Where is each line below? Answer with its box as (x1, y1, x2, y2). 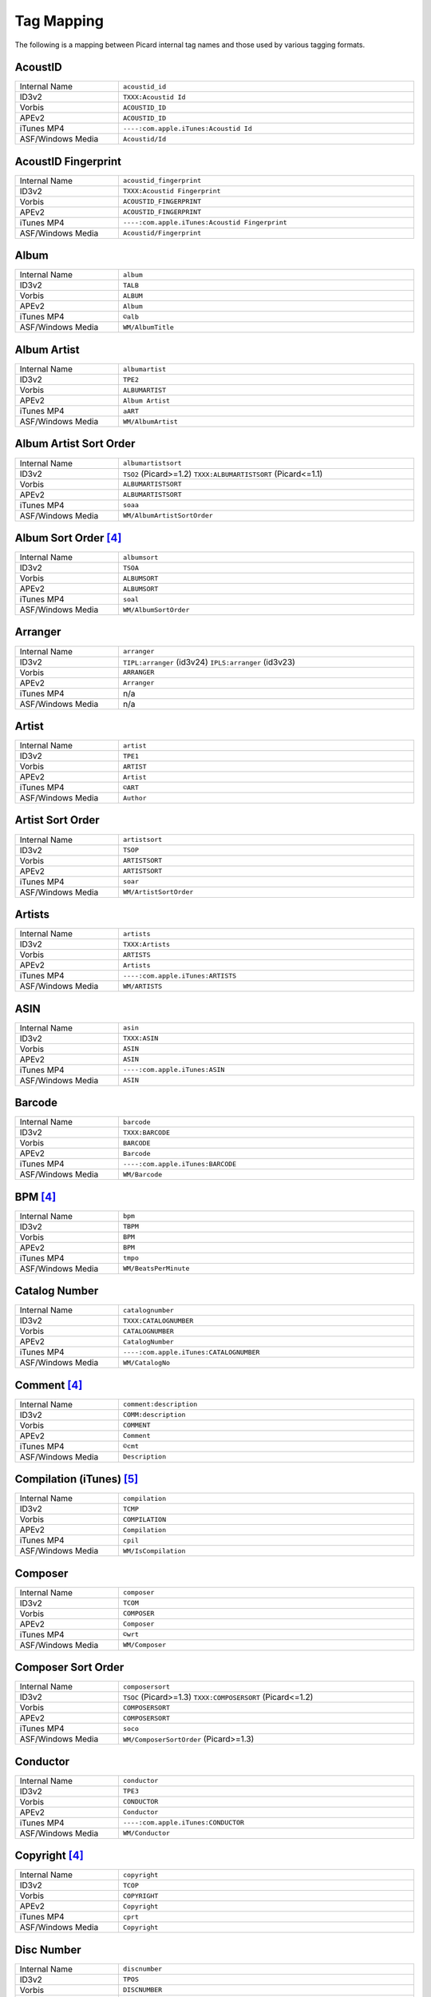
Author (122, 793, 147, 802)
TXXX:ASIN (122, 1034, 159, 1042)
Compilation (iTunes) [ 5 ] (14, 1472, 139, 1486)
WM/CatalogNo (122, 1358, 171, 1367)
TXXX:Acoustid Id (122, 93, 186, 101)
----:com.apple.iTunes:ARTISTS (122, 971, 237, 980)
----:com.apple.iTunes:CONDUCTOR (122, 1818, 245, 1827)
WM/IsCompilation (122, 1546, 186, 1555)
